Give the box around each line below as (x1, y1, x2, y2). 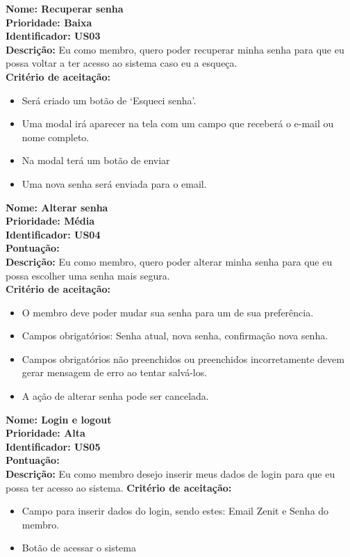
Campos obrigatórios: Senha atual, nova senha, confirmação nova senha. (22, 328, 328, 343)
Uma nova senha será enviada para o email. (22, 176, 207, 191)
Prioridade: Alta (6, 426, 85, 440)
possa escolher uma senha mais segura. (6, 268, 170, 282)
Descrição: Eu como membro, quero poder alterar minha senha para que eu (6, 254, 333, 268)
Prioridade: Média (6, 213, 95, 228)
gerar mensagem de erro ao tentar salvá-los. (22, 365, 208, 380)
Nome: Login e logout (6, 412, 112, 426)
